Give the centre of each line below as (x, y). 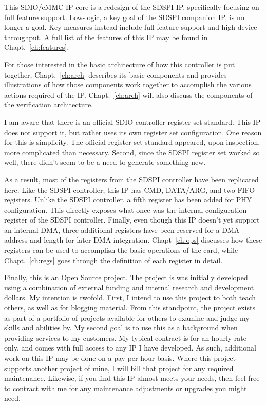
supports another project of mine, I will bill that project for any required (119, 368)
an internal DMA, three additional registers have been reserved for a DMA (122, 229)
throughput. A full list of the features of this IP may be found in (106, 37)
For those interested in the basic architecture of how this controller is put (120, 64)
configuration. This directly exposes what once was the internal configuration (126, 209)
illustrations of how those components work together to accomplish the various (128, 85)
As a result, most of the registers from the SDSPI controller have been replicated (131, 179)
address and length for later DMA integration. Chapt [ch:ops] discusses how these (133, 240)
